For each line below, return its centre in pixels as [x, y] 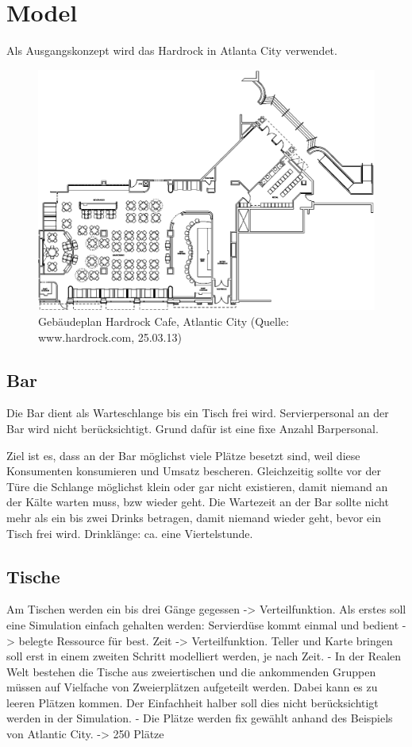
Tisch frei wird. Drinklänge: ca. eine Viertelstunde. [130, 533]
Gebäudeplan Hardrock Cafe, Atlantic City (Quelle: [164, 321]
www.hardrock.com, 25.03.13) [110, 337]
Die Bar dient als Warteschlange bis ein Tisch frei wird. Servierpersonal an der [198, 413]
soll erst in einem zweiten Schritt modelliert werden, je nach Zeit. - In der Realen [204, 656]
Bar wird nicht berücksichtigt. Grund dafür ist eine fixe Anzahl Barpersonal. [193, 428]
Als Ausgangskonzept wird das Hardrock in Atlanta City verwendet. [172, 50]
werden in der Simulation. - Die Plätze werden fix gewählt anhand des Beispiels [200, 718]
